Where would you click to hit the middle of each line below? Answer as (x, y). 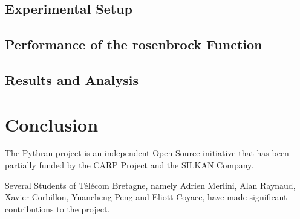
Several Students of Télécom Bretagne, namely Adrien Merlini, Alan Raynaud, (150, 185)
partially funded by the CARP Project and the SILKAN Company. (129, 165)
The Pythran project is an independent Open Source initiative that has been (147, 153)
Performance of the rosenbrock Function (134, 44)
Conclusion (52, 124)
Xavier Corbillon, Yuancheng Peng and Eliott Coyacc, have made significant (146, 197)
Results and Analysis (72, 79)
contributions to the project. (57, 208)
